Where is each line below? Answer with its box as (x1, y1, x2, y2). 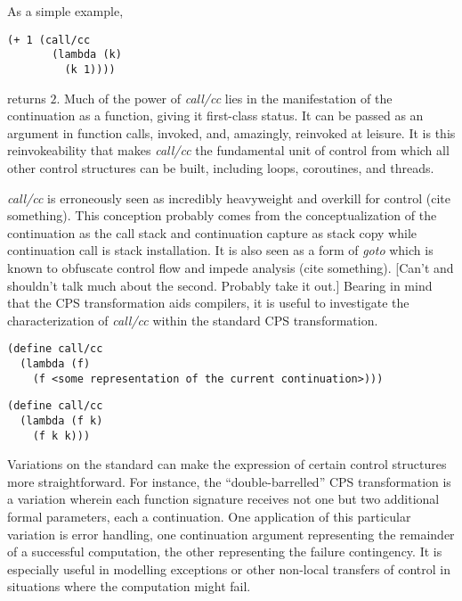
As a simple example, (7, 2, 124, 20)
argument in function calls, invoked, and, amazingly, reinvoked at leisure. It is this (7, 123, 456, 142)
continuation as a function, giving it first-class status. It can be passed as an (7, 106, 424, 125)
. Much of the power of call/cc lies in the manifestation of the (56, 88, 393, 107)
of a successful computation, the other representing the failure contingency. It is (7, 542, 442, 561)
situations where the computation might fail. (7, 577, 251, 596)
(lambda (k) (52, 48, 122, 62)
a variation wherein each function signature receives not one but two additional (7, 490, 440, 508)
